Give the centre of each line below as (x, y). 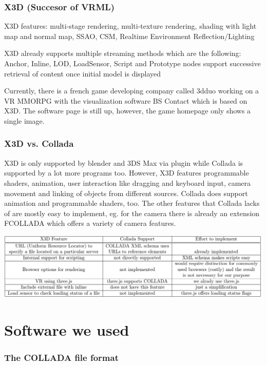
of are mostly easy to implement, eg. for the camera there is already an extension (132, 213)
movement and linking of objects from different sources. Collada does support (126, 193)
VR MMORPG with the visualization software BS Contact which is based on (126, 100)
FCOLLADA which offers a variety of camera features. (90, 223)
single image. (24, 120)
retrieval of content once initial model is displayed (83, 73)
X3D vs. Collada (39, 143)
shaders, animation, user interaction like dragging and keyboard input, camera (128, 182)
